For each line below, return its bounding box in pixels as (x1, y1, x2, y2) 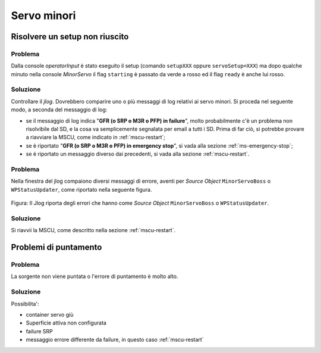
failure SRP (26, 327, 53, 335)
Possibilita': (11, 300, 39, 307)
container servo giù (26, 311, 74, 318)
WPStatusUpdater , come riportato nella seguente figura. (11, 186, 152, 193)
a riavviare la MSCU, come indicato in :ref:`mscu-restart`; (26, 134, 166, 141)
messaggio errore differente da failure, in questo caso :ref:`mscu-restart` (26, 336, 204, 343)
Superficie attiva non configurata (26, 319, 107, 327)
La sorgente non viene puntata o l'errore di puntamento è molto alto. (11, 273, 178, 280)
